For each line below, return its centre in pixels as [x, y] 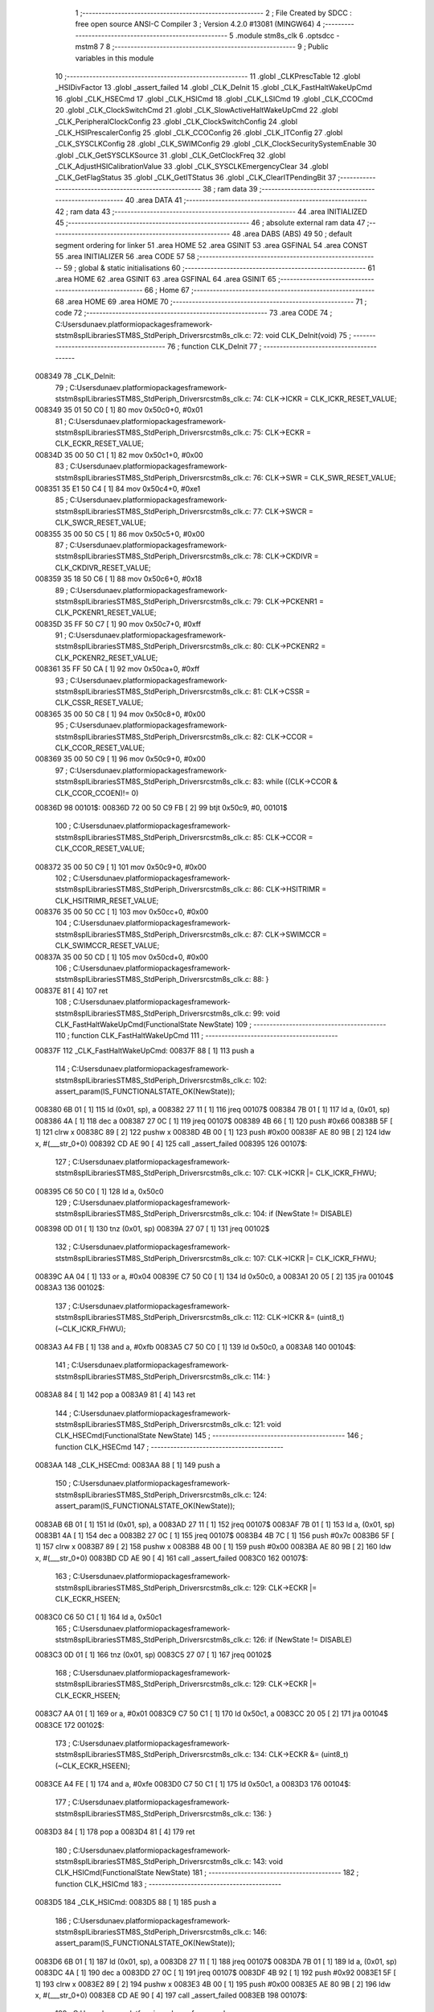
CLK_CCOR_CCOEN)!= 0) [97, 793]
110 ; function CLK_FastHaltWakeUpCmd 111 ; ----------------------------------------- [197, 1036]
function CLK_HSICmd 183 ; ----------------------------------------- [168, 1884]
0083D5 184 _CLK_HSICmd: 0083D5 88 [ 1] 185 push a [126, 1903]
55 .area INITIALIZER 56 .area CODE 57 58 [125, 257]
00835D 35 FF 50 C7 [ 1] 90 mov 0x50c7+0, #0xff [118, 624]
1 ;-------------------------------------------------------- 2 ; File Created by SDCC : [214, 13]
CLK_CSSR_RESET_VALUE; [99, 703]
